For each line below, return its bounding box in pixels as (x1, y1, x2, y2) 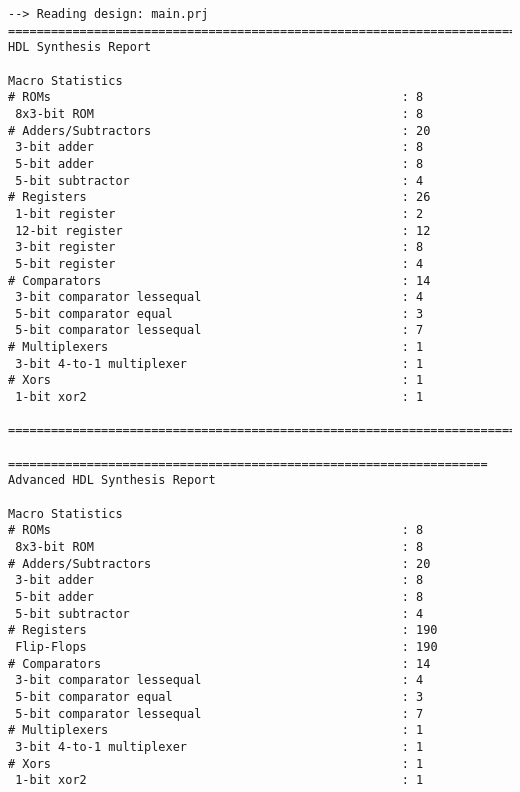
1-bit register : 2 (15, 206, 424, 221)
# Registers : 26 (8, 190, 431, 205)
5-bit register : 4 (15, 256, 424, 271)
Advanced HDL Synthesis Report (8, 473, 216, 488)
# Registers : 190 (8, 623, 438, 638)
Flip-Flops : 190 (15, 639, 438, 654)
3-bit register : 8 (15, 240, 424, 255)
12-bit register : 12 (15, 223, 431, 238)
